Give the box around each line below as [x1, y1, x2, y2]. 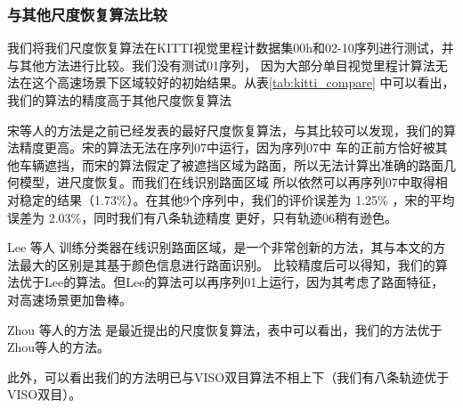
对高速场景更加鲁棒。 [7, 290, 132, 308]
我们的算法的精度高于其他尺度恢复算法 [7, 91, 231, 109]
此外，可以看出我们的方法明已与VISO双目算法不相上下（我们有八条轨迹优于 [7, 367, 450, 386]
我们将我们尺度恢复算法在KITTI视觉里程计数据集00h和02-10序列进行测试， [7, 38, 442, 57]
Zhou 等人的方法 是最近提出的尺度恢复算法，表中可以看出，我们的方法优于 [7, 320, 443, 339]
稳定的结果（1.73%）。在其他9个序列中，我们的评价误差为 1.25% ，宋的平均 [19, 190, 455, 208]
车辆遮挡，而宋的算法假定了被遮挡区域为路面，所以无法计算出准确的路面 [19, 155, 443, 174]
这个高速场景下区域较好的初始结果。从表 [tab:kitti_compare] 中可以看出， [31, 73, 455, 92]
